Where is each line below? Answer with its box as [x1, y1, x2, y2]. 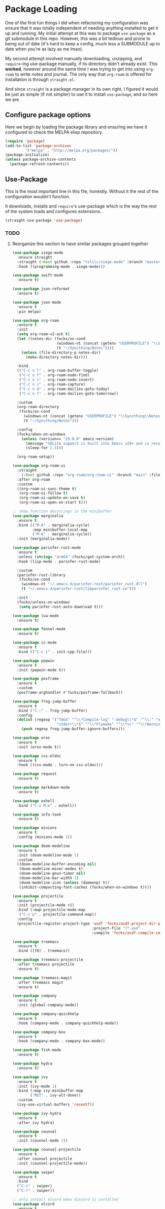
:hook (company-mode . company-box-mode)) [17, 1039, 105, 1044]
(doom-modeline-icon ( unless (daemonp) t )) [19, 880, 110, 885]
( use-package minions [12, 825, 57, 830]
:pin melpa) [17, 309, 41, 314]
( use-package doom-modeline [12, 843, 70, 849]
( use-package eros [12, 736, 50, 741]
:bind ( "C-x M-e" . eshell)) [17, 803, 77, 808]
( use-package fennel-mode [12, 627, 66, 632]
